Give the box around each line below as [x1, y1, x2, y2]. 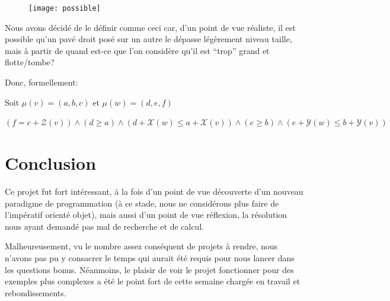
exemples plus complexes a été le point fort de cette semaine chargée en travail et [5, 275, 301, 287]
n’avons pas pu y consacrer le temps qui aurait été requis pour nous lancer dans [5, 251, 295, 264]
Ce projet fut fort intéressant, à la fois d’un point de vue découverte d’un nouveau [5, 185, 303, 197]
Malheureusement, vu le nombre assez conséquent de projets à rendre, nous [5, 240, 278, 252]
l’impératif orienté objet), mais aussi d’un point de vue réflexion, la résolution [5, 208, 287, 221]
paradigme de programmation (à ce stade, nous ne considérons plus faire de [5, 197, 279, 209]
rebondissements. [5, 286, 66, 299]
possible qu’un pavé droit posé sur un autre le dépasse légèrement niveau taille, [5, 33, 292, 45]
